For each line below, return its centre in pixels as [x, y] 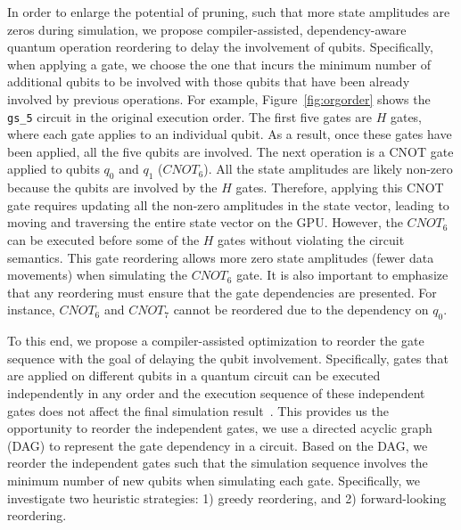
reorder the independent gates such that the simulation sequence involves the [218, 463]
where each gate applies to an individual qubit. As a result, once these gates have [230, 134]
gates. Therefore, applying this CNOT [340, 188]
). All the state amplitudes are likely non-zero [328, 169]
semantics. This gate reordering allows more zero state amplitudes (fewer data [221, 257]
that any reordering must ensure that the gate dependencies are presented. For [222, 292]
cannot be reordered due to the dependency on [301, 310]
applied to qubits [54, 169]
